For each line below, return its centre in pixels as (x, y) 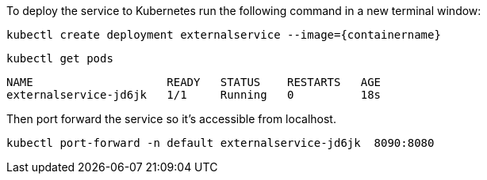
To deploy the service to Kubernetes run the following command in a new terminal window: (244, 11)
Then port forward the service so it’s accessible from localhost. (171, 119)
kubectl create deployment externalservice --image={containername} (224, 35)
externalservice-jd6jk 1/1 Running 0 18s (194, 95)
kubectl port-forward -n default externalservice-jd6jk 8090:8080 (220, 143)
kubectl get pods (60, 58)
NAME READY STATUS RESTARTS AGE (194, 82)
